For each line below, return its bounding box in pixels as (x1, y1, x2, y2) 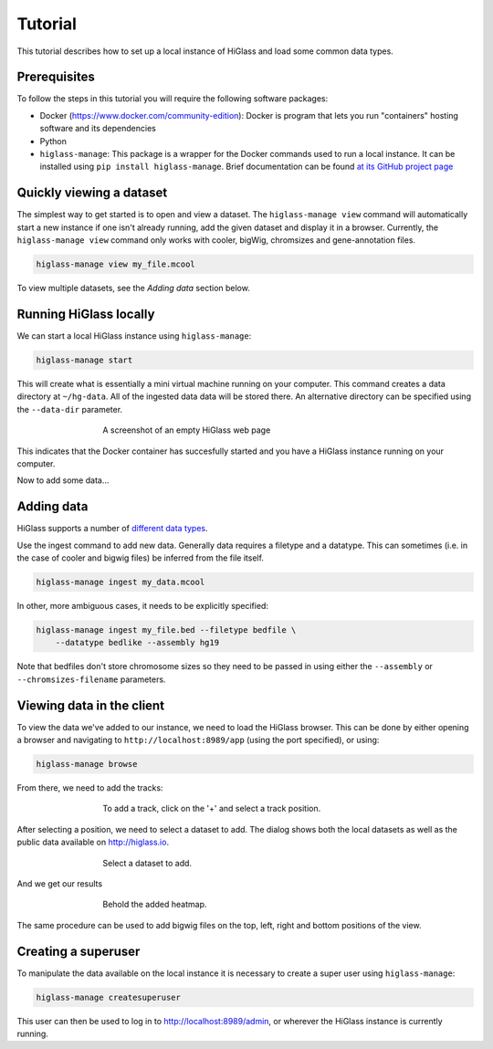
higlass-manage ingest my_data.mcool (36, 576, 205, 587)
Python (39, 135, 68, 146)
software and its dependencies (39, 123, 157, 134)
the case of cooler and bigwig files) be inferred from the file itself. (16, 552, 265, 563)
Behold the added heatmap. (102, 899, 207, 910)
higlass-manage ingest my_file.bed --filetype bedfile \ (36, 624, 297, 635)
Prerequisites (16, 69, 95, 85)
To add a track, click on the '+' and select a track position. (102, 803, 321, 814)
